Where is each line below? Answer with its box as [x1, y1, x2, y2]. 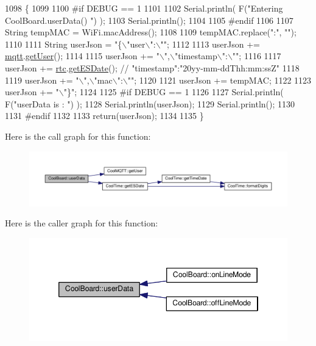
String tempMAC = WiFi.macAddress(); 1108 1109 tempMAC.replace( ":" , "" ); [5, 26, 297, 38]
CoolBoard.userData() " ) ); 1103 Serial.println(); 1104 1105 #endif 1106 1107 [5, 13, 293, 26]
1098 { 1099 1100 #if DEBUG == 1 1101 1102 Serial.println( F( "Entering [5, 2, 283, 14]
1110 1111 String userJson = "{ [5, 37, 122, 50]
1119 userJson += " [5, 73, 79, 86]
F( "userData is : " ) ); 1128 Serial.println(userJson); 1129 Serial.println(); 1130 [5, 97, 295, 110]
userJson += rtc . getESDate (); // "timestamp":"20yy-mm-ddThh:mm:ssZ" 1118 [5, 61, 300, 74]
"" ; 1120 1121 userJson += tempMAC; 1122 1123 [127, 73, 312, 86]
